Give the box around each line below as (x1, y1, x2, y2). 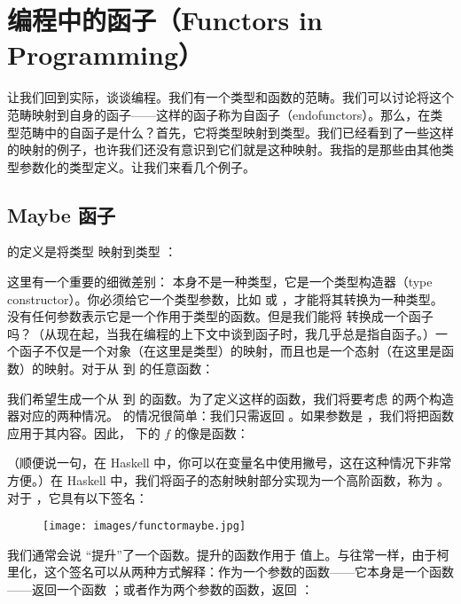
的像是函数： (174, 423, 249, 442)
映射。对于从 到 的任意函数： (43, 359, 215, 378)
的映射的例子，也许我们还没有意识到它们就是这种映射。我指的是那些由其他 (7, 140, 441, 159)
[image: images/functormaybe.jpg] (43, 520, 246, 533)
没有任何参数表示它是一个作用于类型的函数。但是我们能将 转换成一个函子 (7, 307, 434, 326)
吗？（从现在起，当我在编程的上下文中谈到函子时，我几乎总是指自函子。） (7, 324, 435, 342)
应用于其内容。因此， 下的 (7, 423, 160, 442)
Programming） (7, 36, 203, 73)
